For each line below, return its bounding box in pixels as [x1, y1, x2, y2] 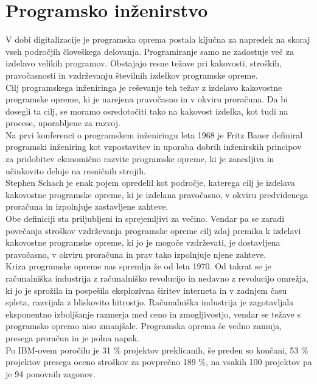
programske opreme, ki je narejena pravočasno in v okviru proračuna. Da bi [5, 93, 288, 105]
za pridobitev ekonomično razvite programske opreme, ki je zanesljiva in [5, 152, 274, 165]
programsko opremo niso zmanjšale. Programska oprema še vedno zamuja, [5, 319, 282, 332]
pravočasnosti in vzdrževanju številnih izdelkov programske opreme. [5, 68, 258, 81]
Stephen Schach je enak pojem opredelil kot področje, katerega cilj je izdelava [5, 176, 296, 189]
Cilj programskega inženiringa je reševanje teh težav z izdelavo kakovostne [5, 80, 282, 93]
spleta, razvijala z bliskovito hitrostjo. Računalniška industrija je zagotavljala [5, 296, 294, 308]
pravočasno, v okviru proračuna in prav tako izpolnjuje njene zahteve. [5, 247, 266, 260]
